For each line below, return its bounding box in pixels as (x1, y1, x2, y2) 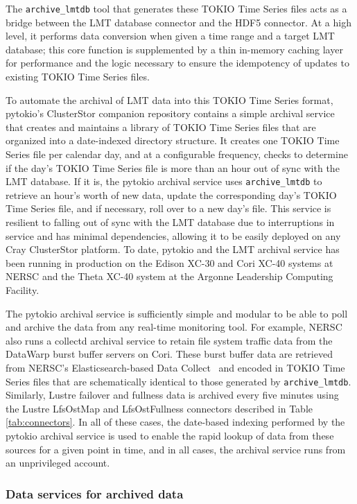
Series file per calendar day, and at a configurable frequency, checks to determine (6, 147, 348, 161)
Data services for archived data (6, 485, 184, 502)
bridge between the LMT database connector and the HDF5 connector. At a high (6, 15, 351, 29)
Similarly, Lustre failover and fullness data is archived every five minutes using (6, 388, 339, 402)
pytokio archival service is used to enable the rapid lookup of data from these (6, 428, 334, 442)
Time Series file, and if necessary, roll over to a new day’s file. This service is (6, 201, 331, 216)
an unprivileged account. (6, 455, 110, 470)
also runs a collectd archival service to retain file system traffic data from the (6, 333, 333, 347)
